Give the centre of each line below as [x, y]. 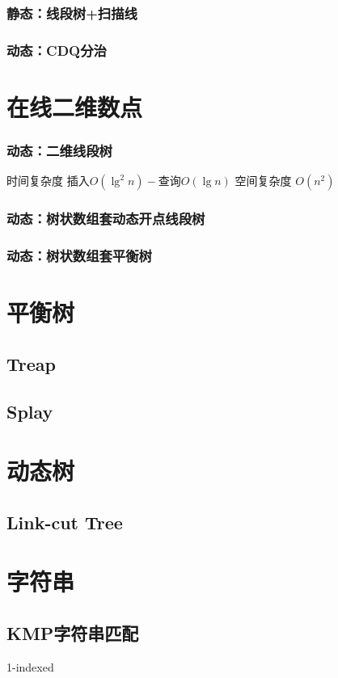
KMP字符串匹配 [73, 632]
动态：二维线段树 [59, 150]
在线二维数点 [75, 106]
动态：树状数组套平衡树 [79, 256]
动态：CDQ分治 [57, 50]
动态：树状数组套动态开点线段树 [106, 219]
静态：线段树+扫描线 [72, 13]
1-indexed [30, 666]
